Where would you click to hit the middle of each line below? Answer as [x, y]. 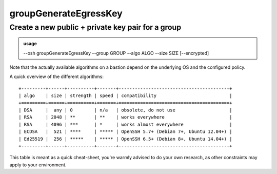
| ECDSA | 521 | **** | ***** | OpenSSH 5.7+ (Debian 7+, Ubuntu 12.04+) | [125, 132]
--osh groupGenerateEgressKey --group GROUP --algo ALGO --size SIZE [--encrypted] [116, 53]
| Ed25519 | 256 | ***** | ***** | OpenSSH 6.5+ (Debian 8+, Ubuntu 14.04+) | [125, 139]
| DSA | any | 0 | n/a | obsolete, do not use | [125, 110]
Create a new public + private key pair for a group [95, 27]
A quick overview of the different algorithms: [56, 76]
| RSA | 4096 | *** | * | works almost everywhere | [125, 124]
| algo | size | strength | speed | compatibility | [125, 96]
